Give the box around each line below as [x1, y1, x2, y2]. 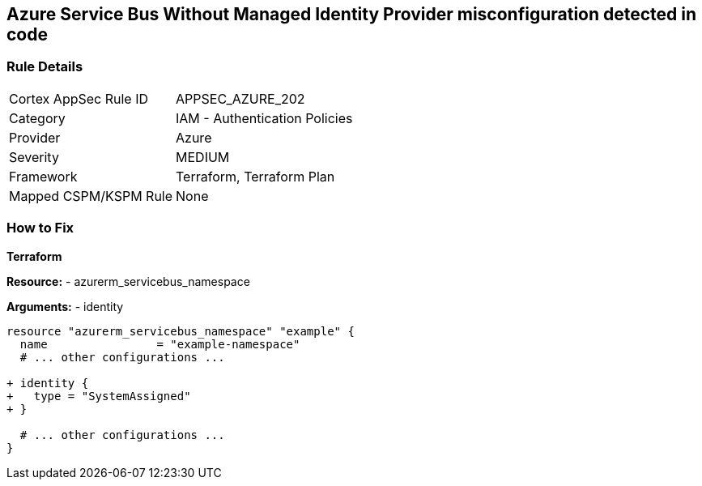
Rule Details [6, 58, 83, 75]
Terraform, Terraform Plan [176, 168, 335, 185]
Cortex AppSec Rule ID [9, 90, 149, 107]
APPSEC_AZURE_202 [176, 90, 305, 107]
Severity [9, 148, 59, 165]
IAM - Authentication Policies [176, 109, 353, 126]
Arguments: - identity [6, 299, 124, 313]
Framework [9, 168, 78, 185]
